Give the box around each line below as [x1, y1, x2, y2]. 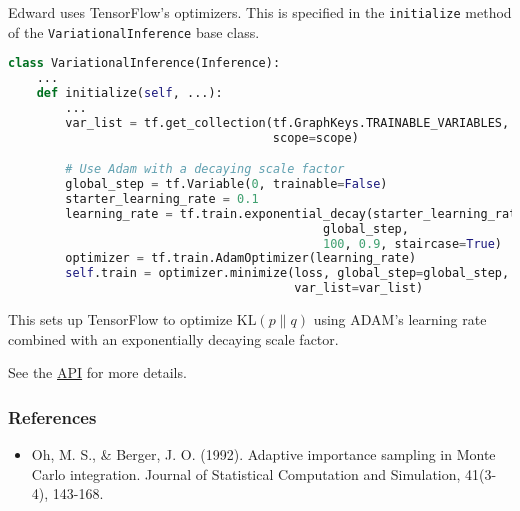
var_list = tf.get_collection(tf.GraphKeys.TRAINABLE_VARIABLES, [65, 115, 510, 130]
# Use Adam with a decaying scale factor [65, 162, 345, 177]
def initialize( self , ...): [36, 86, 223, 101]
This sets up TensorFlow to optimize [8, 309, 233, 330]
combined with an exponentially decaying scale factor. [8, 328, 339, 349]
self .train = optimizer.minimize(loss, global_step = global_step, [65, 266, 510, 281]
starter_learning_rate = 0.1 [65, 191, 259, 206]
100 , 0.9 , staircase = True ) [323, 236, 503, 251]
